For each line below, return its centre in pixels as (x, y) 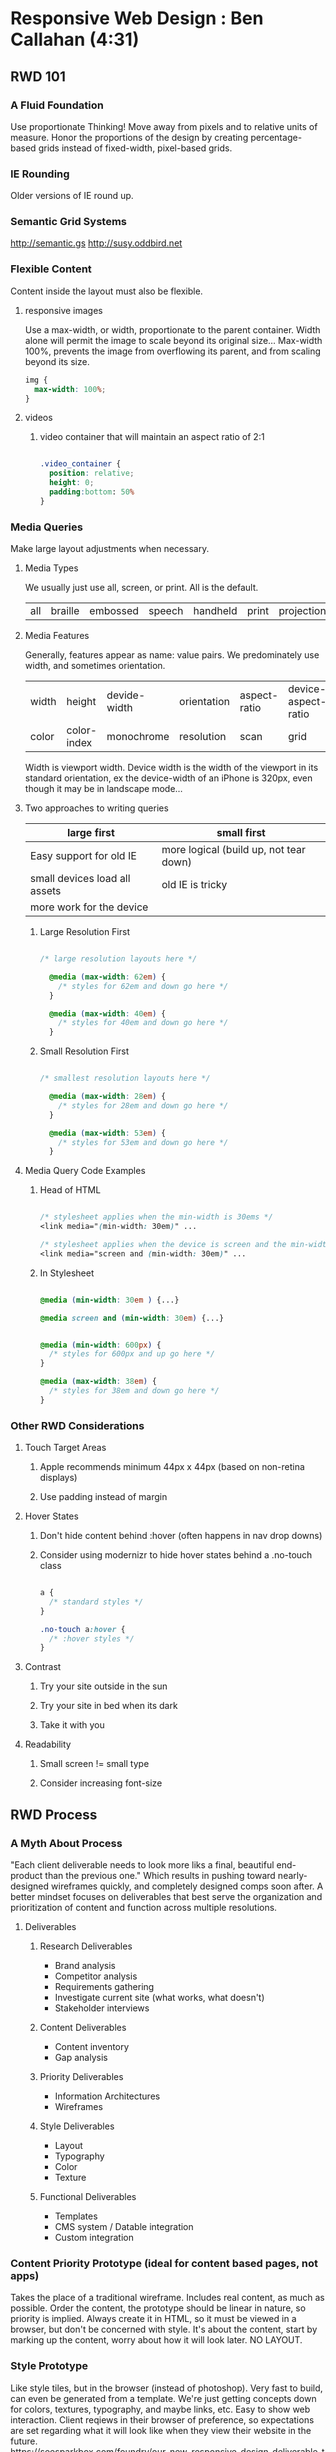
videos (38, 418)
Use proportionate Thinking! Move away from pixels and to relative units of (164, 126)
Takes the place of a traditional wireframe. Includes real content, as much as (167, 2298)
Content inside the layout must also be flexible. (106, 291)
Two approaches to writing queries (96, 808)
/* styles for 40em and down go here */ (143, 1023)
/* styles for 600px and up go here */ (131, 1354)
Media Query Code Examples (85, 1171)
